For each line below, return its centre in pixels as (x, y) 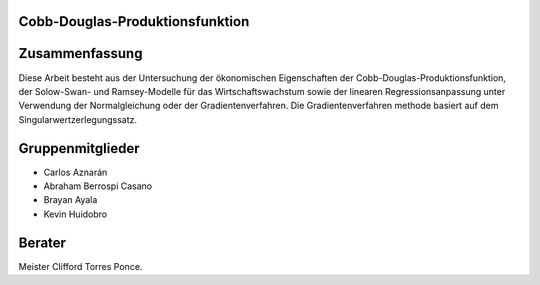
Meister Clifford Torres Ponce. (80, 266)
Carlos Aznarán (75, 172)
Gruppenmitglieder (79, 148)
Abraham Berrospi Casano (98, 186)
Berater (42, 242)
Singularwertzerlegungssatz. (78, 119)
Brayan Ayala (70, 200)
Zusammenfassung (80, 53)
